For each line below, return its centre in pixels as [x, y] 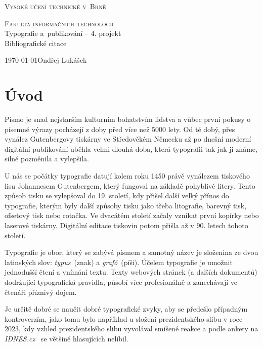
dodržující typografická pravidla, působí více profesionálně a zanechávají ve [121, 282]
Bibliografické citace [36, 43]
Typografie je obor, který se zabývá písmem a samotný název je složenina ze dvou [131, 252]
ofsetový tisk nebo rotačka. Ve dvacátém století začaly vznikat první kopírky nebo [132, 215]
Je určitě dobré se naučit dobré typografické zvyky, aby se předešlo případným [126, 309]
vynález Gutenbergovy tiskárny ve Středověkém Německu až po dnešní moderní [128, 139]
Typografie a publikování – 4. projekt [63, 33]
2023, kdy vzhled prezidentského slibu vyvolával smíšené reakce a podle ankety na [131, 329]
